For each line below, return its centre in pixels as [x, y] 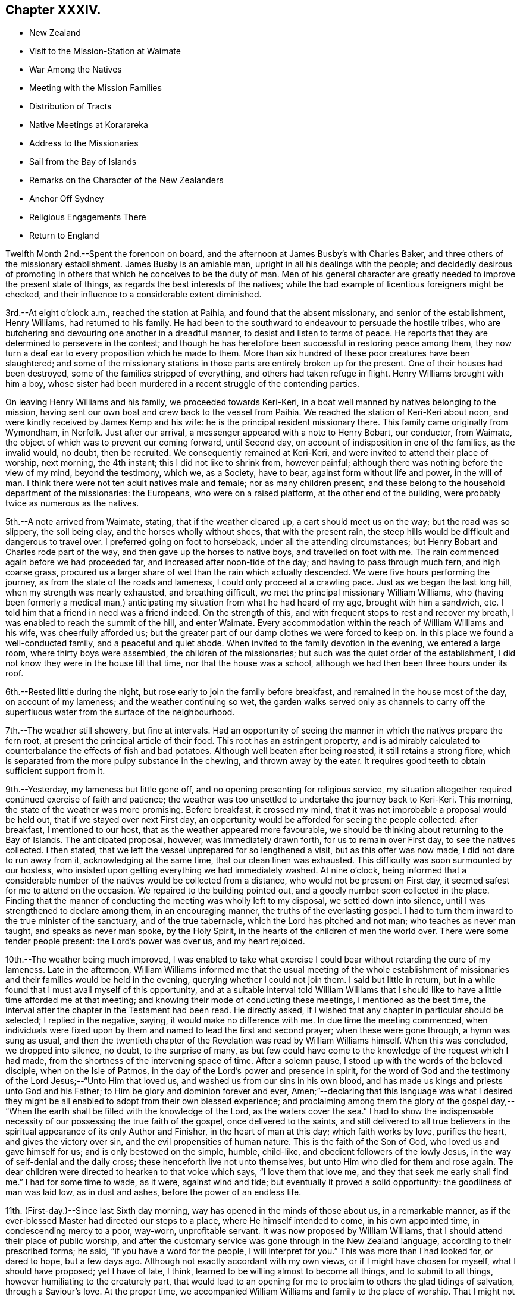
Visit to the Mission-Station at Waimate [105, 51]
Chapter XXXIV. [53, 10]
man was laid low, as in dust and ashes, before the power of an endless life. [154, 1192]
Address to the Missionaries [84, 143]
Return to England [64, 236]
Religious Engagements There [88, 217]
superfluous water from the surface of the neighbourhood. [120, 712]
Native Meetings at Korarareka [89, 125]
